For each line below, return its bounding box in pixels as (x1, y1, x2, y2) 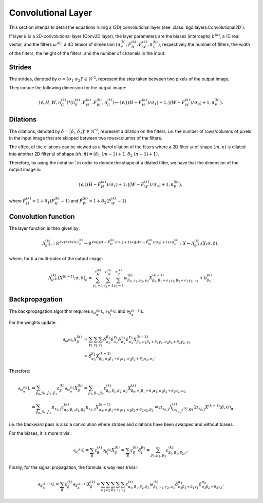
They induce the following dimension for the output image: (9, 85, 127, 91)
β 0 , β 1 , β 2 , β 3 (36, 391, 57, 396)
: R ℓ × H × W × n (53, 240, 79, 246)
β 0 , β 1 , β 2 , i (168, 450, 187, 456)
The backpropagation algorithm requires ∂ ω (9, 308, 97, 315)
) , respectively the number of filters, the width (158, 41, 250, 47)
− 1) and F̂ (60, 198, 83, 203)
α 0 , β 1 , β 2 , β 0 (64, 407, 85, 413)
